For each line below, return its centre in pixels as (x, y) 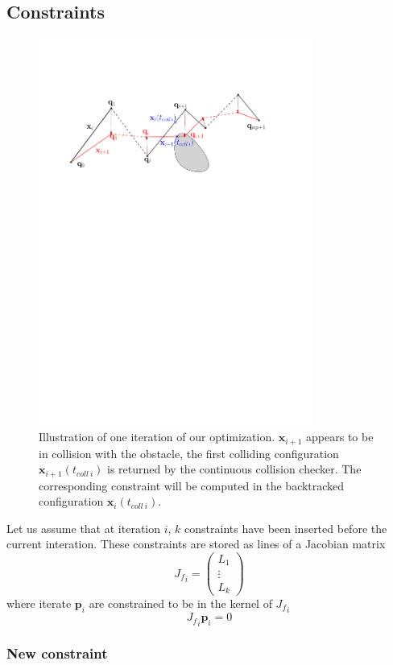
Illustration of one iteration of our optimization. (157, 437)
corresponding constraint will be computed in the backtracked (192, 485)
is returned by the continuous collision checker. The (234, 469)
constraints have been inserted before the (286, 528)
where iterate (39, 603)
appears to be (340, 437)
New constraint (57, 653)
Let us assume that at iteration (84, 528)
